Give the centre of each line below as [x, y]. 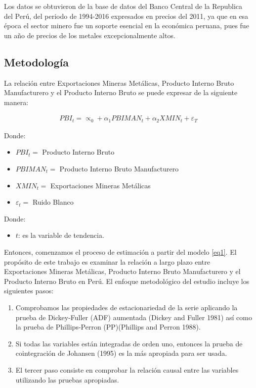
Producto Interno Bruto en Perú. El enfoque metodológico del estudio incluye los [127, 281]
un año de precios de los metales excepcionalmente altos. [90, 35]
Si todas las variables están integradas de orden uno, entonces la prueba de [129, 343]
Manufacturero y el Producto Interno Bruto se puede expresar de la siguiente [121, 92]
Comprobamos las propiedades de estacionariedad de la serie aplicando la [127, 307]
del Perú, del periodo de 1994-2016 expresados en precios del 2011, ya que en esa [126, 16]
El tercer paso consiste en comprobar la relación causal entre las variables [127, 369]
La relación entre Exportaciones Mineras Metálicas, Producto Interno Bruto [119, 83]
